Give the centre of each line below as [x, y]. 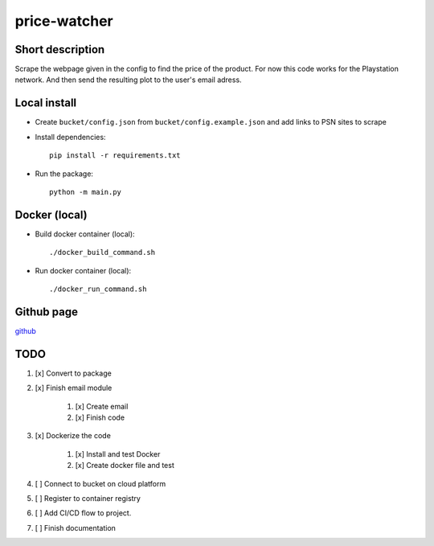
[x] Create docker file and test [125, 466]
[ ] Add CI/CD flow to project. [83, 513]
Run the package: [64, 174]
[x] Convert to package [73, 373]
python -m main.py [86, 192]
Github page [46, 312]
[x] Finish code [100, 417]
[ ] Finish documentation [76, 528]
